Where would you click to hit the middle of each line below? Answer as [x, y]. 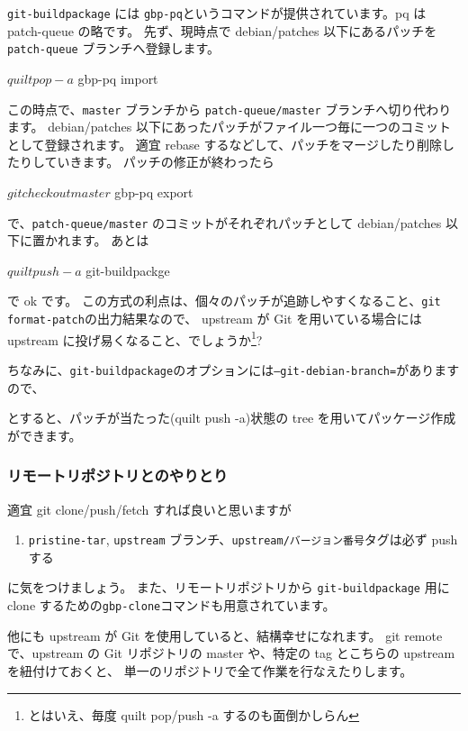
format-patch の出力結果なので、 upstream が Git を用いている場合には [215, 319]
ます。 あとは [109, 240]
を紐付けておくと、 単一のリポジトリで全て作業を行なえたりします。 [210, 670]
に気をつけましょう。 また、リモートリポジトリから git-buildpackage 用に [229, 587]
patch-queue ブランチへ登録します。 [114, 48]
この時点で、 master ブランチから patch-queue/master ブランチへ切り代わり [229, 109]
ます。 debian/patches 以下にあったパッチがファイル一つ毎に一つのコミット [229, 127]
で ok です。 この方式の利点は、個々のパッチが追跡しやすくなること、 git [224, 301]
